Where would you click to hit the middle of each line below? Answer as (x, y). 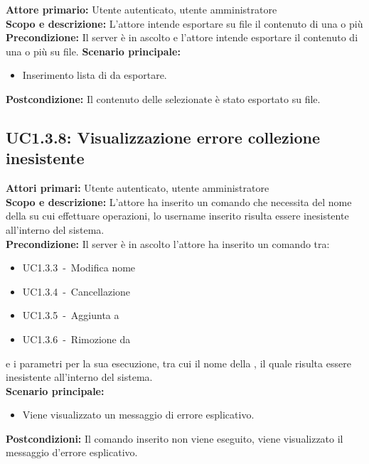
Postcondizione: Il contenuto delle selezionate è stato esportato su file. (163, 98)
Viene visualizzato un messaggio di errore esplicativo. (138, 415)
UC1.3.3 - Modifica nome (79, 268)
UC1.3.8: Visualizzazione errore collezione (163, 137)
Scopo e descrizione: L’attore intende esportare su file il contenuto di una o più (184, 23)
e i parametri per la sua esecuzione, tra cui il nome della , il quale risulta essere (178, 363)
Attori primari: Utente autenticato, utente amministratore (138, 188)
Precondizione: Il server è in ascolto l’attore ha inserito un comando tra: (168, 243)
